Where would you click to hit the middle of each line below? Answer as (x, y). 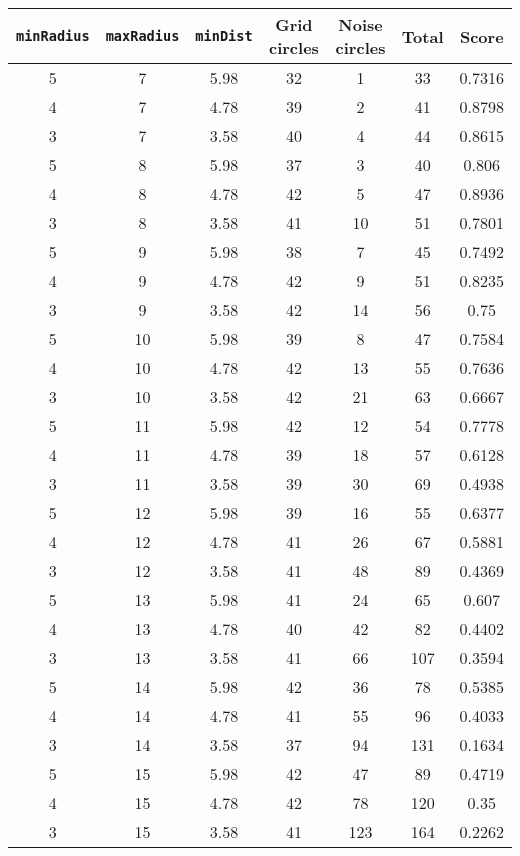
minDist (224, 36)
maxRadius (142, 36)
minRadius (53, 36)
